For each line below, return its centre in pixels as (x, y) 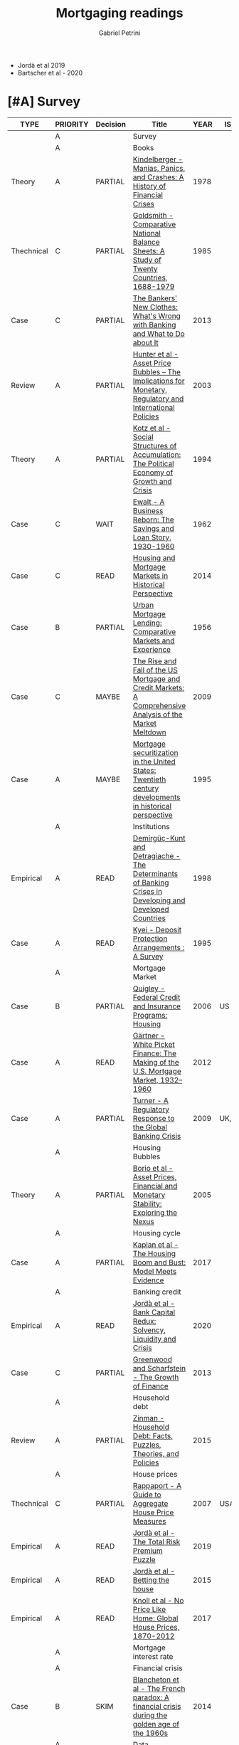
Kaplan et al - (156, 1245)
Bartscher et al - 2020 (50, 73)
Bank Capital (154, 1312)
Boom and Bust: (159, 1262)
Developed (151, 909)
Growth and (152, 481)
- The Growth (156, 1377)
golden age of (156, 1724)
